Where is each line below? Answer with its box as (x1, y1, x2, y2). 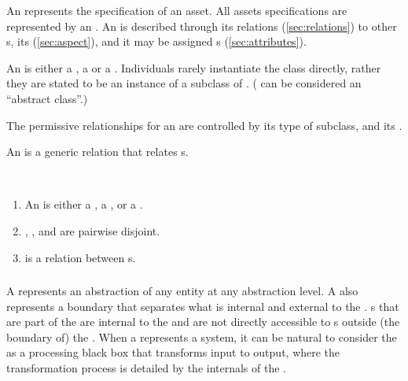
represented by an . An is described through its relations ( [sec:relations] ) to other (6, 17, 397, 34)
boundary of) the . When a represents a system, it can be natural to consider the (6, 328, 397, 345)
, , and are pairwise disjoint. (24, 222, 160, 239)
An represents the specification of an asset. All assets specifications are (6, 2, 347, 18)
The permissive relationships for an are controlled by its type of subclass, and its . (6, 117, 402, 133)
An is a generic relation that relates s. (6, 143, 189, 160)
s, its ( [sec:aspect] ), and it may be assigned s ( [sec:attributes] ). (6, 33, 307, 50)
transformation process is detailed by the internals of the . (6, 360, 286, 376)
